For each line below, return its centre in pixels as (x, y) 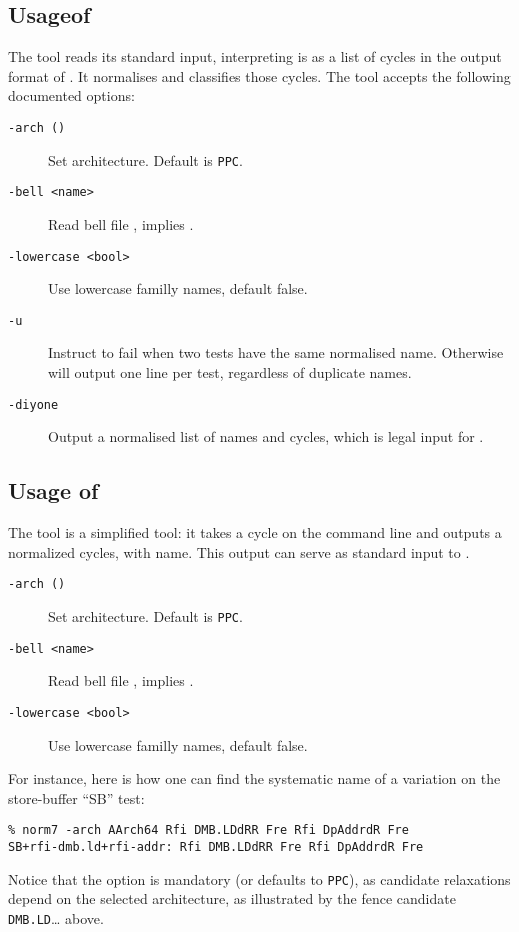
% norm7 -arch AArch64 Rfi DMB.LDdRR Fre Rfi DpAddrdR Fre (208, 830)
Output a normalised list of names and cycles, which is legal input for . (266, 436)
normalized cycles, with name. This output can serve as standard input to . (239, 551)
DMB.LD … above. (56, 917)
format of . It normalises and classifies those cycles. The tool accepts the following (259, 75)
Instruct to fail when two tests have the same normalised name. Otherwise (276, 352)
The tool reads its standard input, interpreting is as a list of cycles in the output (255, 56)
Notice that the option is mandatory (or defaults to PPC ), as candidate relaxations (259, 878)
